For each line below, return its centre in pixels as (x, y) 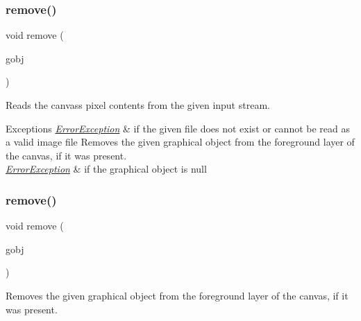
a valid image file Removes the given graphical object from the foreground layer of (180, 142)
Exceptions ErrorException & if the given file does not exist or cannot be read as (178, 128)
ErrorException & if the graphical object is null (106, 169)
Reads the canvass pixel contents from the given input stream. (138, 105)
